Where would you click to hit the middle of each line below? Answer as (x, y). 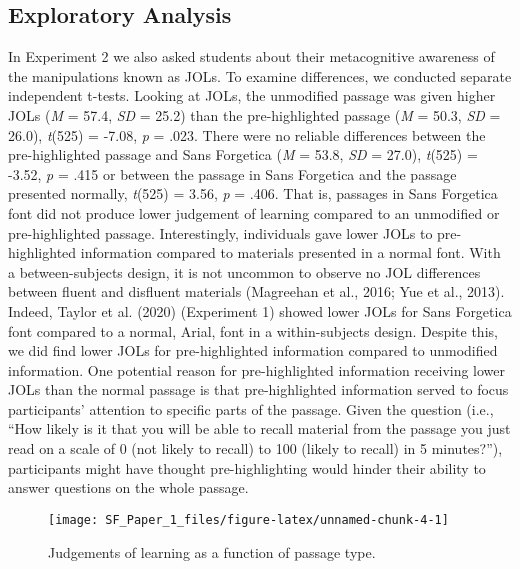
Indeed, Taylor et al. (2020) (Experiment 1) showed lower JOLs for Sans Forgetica (260, 310)
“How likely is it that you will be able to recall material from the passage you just (259, 428)
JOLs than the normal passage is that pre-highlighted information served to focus (258, 389)
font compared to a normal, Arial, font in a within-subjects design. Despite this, (253, 330)
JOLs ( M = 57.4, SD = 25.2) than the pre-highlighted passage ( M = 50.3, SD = (254, 114)
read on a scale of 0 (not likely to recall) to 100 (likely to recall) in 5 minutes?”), (255, 448)
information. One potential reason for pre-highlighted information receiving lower (257, 369)
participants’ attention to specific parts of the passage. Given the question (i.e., (251, 408)
